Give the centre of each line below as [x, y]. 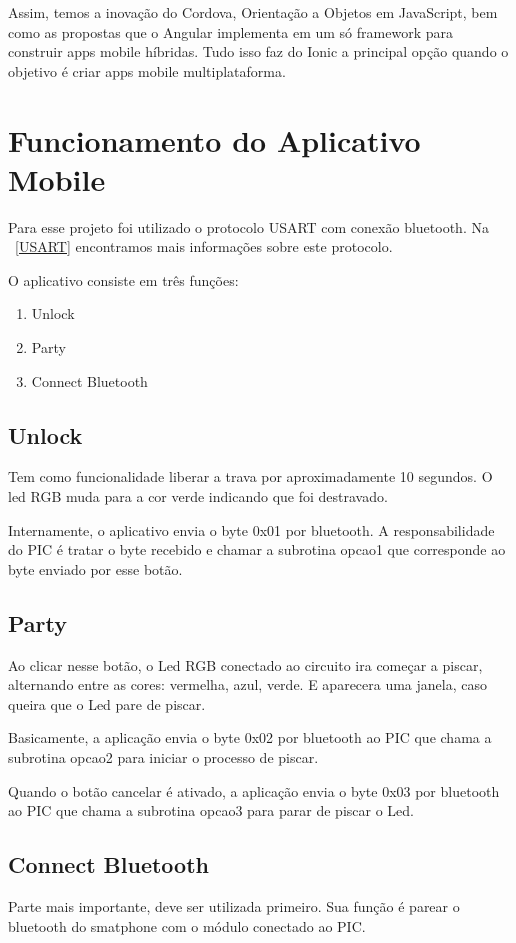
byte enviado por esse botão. [95, 568]
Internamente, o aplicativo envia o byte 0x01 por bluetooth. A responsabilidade [251, 529]
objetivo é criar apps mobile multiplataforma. [147, 70]
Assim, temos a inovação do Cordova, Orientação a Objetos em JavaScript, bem [253, 12]
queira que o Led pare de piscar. [107, 703]
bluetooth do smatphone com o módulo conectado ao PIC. [187, 925]
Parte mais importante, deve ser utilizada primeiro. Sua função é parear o [234, 905]
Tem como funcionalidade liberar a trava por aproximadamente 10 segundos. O [250, 476]
